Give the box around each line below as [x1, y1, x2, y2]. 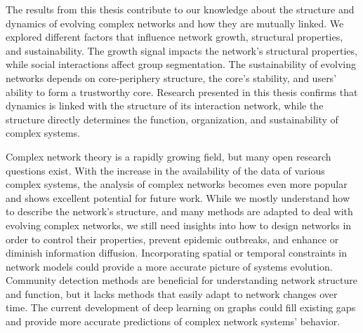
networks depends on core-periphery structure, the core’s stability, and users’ [6, 70, 337, 85]
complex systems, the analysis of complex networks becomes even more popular [6, 177, 348, 191]
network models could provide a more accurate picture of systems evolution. [6, 259, 333, 273]
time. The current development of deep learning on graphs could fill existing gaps [6, 300, 356, 315]
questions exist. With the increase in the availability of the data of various [6, 163, 325, 177]
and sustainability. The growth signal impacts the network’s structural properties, [6, 43, 357, 57]
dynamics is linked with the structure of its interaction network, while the [6, 98, 324, 113]
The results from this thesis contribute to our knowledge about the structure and [6, 2, 355, 16]
